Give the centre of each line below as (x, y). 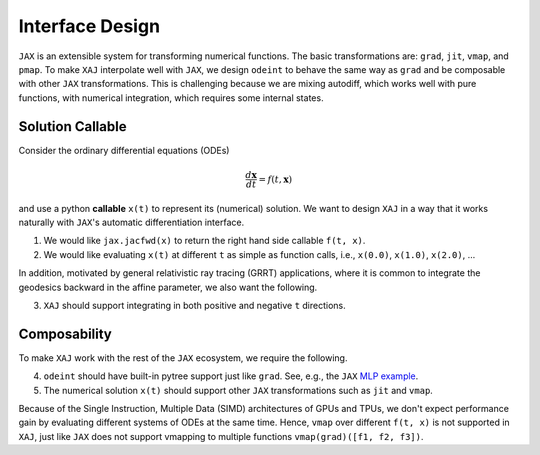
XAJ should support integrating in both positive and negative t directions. (195, 305)
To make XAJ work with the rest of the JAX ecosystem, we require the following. (183, 357)
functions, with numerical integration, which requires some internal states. (171, 97)
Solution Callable (72, 126)
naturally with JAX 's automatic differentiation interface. (131, 222)
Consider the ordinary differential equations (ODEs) (124, 150)
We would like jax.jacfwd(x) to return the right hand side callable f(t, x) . (204, 241)
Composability (65, 333)
